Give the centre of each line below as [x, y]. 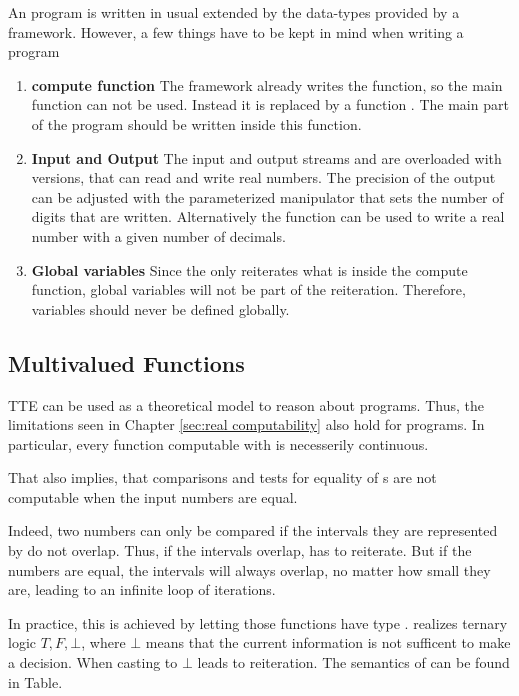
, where [103, 642]
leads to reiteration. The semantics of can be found [353, 662]
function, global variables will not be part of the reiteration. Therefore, [248, 289]
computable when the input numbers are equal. [153, 496]
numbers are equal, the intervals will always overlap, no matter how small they [249, 569]
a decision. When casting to [93, 662]
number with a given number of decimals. [158, 235]
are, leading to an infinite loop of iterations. [142, 589]
